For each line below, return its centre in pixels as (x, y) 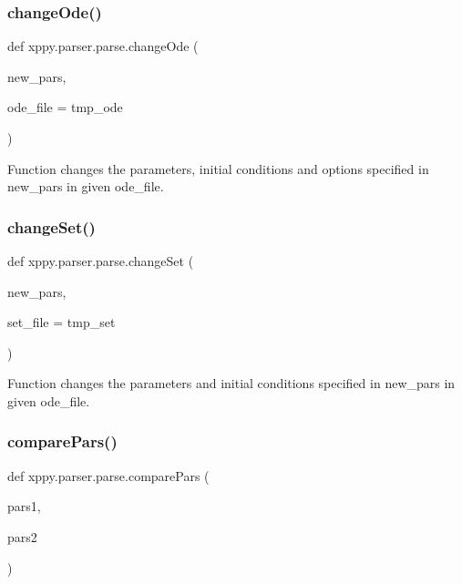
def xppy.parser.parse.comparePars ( (108, 475)
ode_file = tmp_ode (65, 107)
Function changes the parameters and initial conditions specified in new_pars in (231, 383)
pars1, (24, 506)
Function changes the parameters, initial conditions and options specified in (218, 168)
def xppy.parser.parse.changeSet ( (101, 261)
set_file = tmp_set (62, 322)
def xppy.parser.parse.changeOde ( (103, 46)
